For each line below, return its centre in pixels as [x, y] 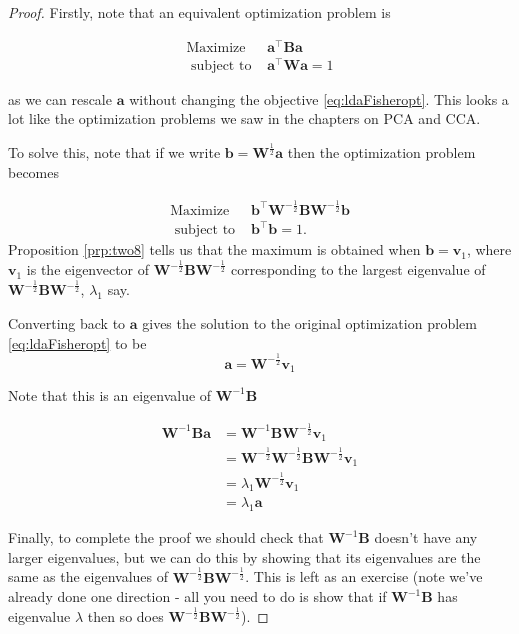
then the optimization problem [381, 152]
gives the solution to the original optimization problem [309, 322]
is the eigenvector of [88, 269]
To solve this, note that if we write [114, 152]
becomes [34, 171]
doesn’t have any [426, 537]
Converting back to [67, 322]
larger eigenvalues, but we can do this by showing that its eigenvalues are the [244, 556]
